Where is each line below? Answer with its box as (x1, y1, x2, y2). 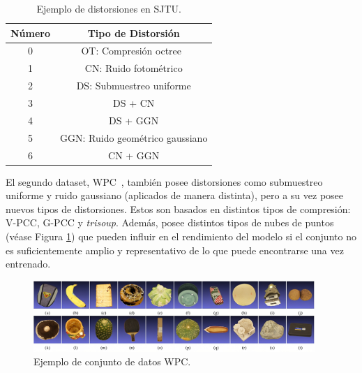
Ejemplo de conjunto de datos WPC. (33, 354, 191, 369)
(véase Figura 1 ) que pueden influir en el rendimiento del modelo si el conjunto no (6, 228, 356, 243)
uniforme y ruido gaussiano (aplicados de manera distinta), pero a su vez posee (6, 188, 344, 203)
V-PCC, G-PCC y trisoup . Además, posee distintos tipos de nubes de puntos (6, 215, 334, 230)
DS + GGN (109, 112, 159, 127)
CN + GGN (108, 147, 160, 162)
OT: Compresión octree (81, 43, 182, 58)
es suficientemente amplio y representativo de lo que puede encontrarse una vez (6, 242, 344, 257)
